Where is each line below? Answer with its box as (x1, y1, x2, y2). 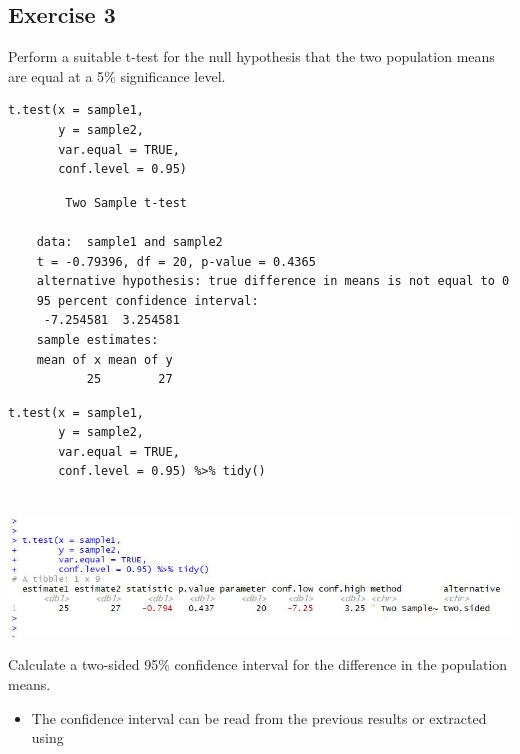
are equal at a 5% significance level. (8, 65, 226, 86)
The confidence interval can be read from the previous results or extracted (31, 707, 487, 728)
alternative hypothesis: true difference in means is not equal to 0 (36, 274, 510, 289)
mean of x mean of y (36, 352, 173, 367)
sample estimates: (36, 332, 159, 347)
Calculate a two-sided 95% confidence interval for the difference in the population (8, 654, 508, 675)
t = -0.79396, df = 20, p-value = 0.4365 (36, 254, 316, 269)
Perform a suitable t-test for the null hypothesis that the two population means (8, 46, 495, 67)
